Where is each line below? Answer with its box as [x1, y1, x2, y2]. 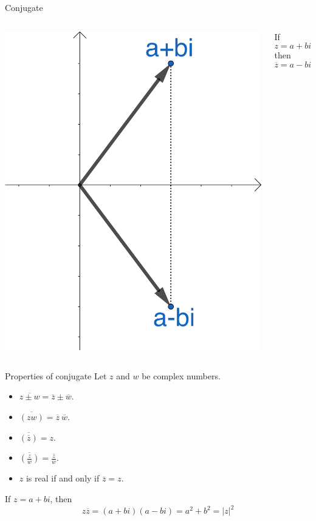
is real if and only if [26, 472, 100, 485]
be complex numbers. [142, 369, 221, 382]
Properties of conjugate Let [5, 369, 107, 382]
